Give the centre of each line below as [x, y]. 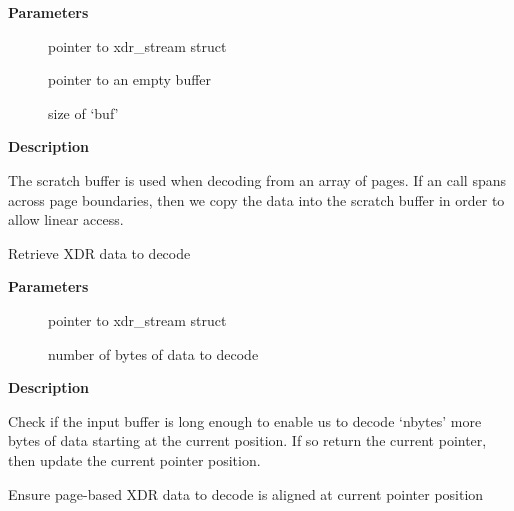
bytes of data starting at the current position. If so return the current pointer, [247, 440]
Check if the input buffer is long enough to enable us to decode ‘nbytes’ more [245, 420]
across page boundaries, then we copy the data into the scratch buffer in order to [256, 199]
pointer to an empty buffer [130, 79]
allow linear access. [66, 219]
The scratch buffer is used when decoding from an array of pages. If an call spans [257, 179]
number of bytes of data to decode [153, 353]
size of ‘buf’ [83, 112]
